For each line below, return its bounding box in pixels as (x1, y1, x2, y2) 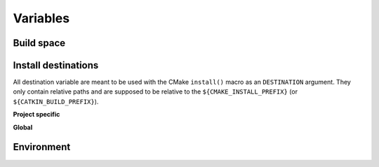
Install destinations (13, 59, 99, 71)
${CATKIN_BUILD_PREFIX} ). (13, 97, 99, 106)
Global (13, 123, 33, 131)
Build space (13, 37, 66, 49)
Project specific (13, 110, 60, 119)
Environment (13, 141, 71, 153)
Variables (13, 10, 70, 26)
